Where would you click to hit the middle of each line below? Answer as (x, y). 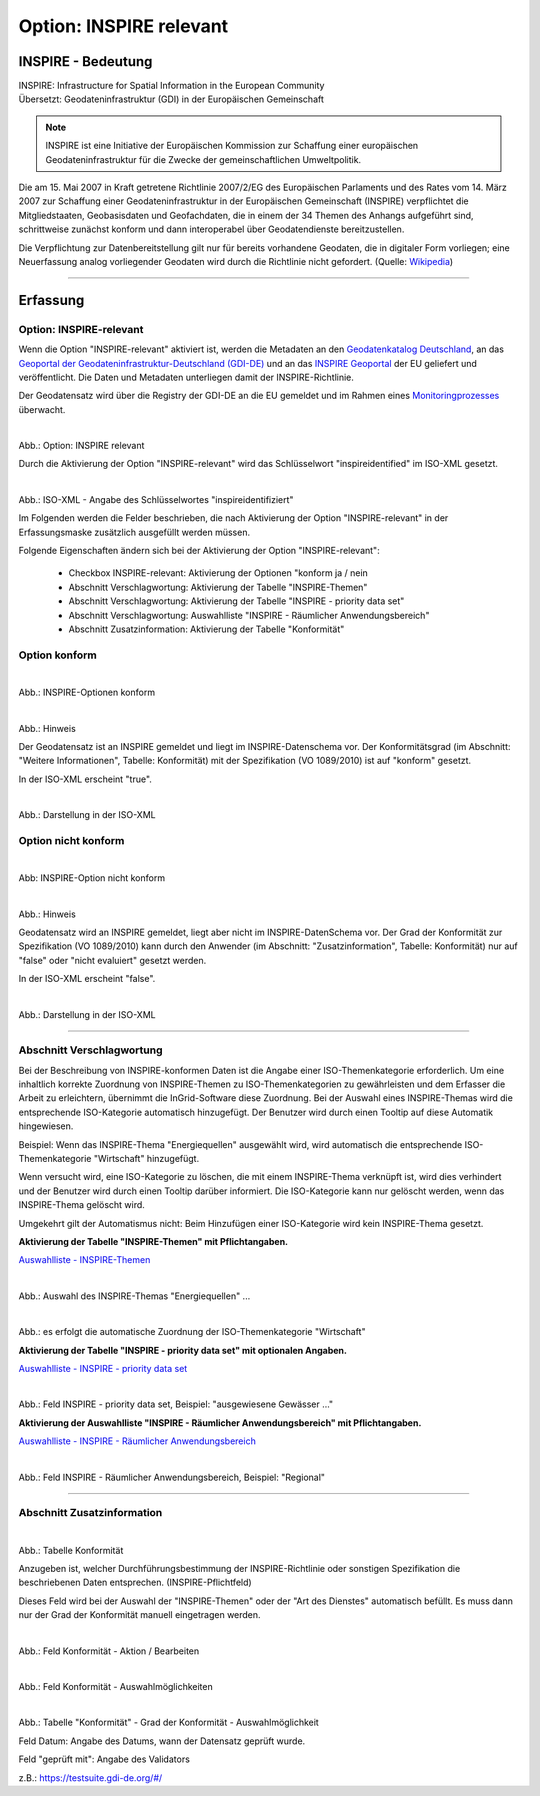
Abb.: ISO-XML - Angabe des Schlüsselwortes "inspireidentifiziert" (156, 499)
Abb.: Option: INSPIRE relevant (81, 446)
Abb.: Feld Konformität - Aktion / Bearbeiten (109, 1651)
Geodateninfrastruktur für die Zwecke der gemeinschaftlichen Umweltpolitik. (203, 159)
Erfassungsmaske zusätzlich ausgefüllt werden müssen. (134, 532)
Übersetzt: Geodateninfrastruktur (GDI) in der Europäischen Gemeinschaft (171, 99)
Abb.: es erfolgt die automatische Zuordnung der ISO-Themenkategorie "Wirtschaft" (192, 1332)
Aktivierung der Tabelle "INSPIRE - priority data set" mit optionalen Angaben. (183, 1350)
